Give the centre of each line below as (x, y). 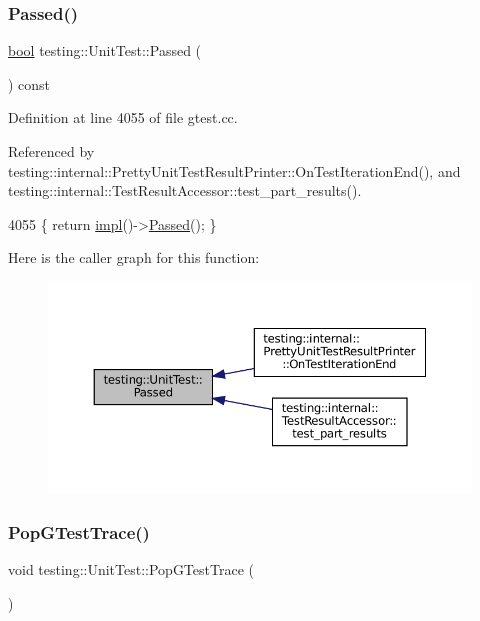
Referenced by (51, 151)
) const (29, 83)
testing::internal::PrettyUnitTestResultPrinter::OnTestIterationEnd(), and (234, 170)
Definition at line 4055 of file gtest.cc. (123, 117)
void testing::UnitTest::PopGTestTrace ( (131, 568)
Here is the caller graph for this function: (134, 257)
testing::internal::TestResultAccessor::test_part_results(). (185, 190)
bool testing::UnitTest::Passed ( (105, 50)
